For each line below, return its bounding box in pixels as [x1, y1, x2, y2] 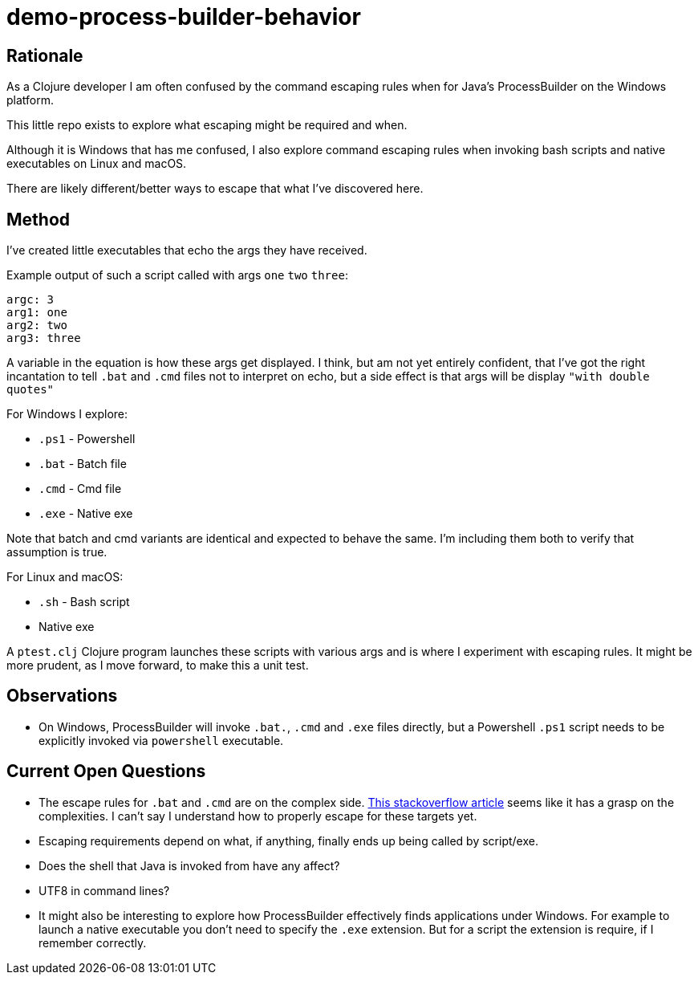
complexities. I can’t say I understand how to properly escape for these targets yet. [39, 808, 477, 823]
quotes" [6, 383, 55, 397]
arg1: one [6, 306, 67, 320]
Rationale [6, 45, 83, 66]
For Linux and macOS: [6, 570, 124, 584]
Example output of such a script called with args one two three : [6, 268, 348, 283]
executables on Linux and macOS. [6, 157, 187, 171]
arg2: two [6, 319, 67, 332]
